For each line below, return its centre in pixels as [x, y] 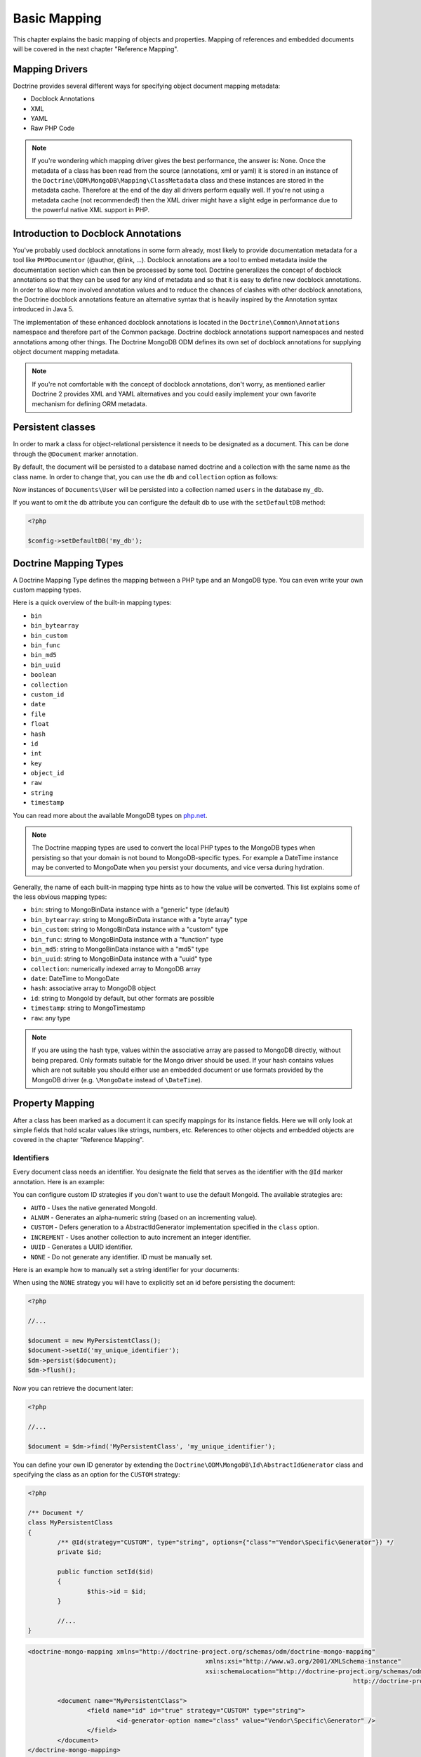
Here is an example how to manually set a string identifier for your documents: [126, 1269]
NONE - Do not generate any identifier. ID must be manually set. [121, 1257]
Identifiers [31, 1158]
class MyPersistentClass [71, 1523]
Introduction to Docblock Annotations [97, 233]
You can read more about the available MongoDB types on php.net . [110, 815]
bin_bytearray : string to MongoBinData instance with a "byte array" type [139, 919]
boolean [44, 675]
